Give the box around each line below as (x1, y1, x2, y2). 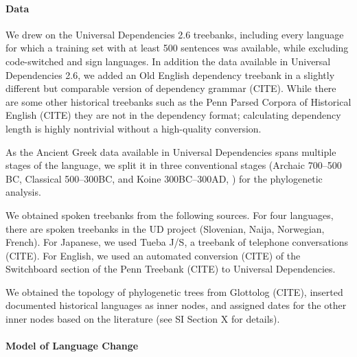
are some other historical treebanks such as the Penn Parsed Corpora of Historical (5, 94, 352, 108)
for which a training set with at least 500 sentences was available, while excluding (5, 41, 349, 55)
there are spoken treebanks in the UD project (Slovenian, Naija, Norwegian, (5, 221, 325, 235)
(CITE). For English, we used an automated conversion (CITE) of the (5, 248, 301, 262)
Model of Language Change (5, 338, 139, 353)
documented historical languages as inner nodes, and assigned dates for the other (5, 298, 347, 312)
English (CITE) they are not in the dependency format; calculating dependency (5, 108, 341, 122)
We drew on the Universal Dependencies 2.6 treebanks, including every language (5, 27, 344, 41)
